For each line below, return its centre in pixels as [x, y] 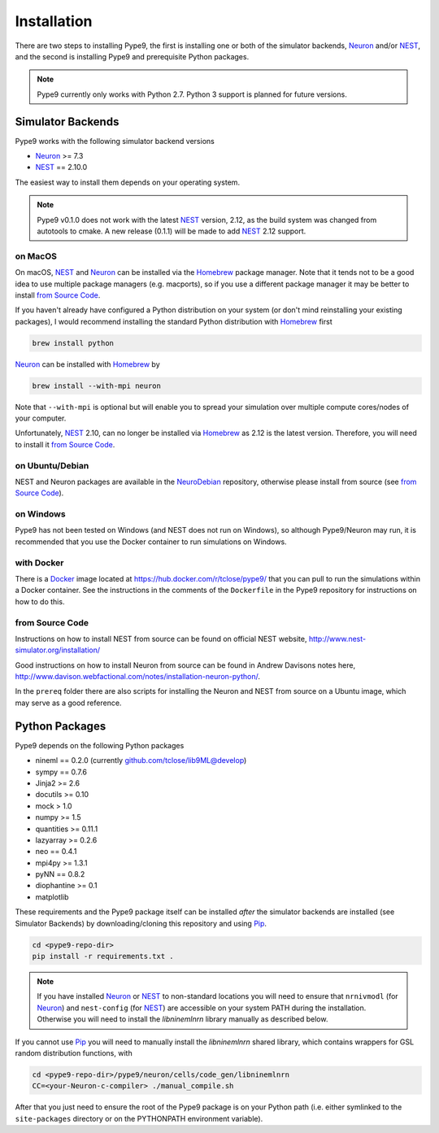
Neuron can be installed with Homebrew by [87, 364]
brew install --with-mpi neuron [97, 386]
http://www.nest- [337, 638]
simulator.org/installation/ [58, 650]
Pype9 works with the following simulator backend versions [115, 141]
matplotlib [52, 897]
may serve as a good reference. [68, 703]
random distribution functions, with [74, 1052]
